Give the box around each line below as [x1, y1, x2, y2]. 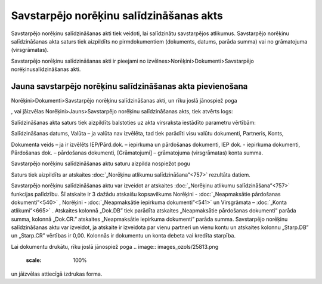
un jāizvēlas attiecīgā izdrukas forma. [11, 270, 103, 277]
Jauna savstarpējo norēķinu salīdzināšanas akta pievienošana [11, 81, 248, 91]
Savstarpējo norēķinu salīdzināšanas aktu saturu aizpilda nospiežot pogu [11, 160, 191, 167]
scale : [26, 257, 42, 264]
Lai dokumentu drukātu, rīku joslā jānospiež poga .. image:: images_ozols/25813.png [11, 243, 219, 250]
